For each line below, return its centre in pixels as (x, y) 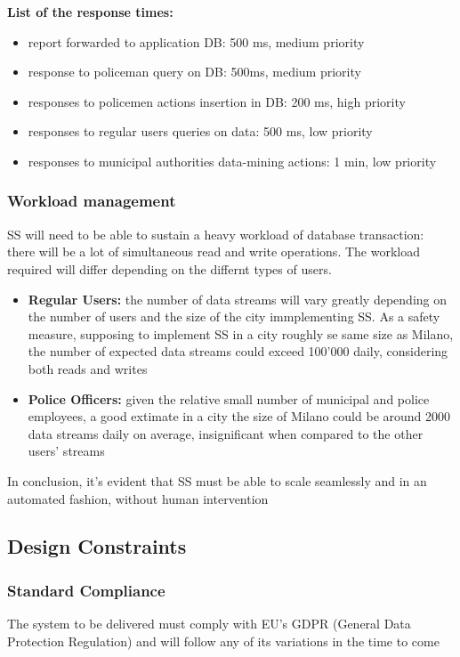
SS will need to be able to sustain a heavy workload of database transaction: (216, 234)
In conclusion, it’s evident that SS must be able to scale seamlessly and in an (217, 480)
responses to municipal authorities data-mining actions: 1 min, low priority (232, 161)
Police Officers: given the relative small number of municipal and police (229, 398)
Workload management (92, 201)
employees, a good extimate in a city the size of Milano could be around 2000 (239, 416)
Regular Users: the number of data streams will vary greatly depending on (237, 299)
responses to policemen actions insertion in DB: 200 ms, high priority (217, 101)
